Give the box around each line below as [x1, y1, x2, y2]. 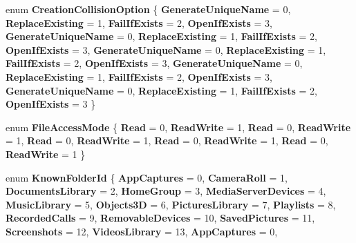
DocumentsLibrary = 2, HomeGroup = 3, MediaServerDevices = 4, [6, 184, 326, 198]
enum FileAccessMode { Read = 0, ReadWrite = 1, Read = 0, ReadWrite [6, 119, 351, 134]
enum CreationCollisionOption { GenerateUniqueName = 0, [6, 2, 291, 16]
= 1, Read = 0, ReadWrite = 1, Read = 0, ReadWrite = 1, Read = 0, [6, 133, 328, 148]
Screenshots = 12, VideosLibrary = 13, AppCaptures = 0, [6, 224, 278, 238]
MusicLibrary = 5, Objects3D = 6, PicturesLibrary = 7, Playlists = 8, [6, 197, 336, 211]
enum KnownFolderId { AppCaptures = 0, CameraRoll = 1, [6, 170, 288, 184]
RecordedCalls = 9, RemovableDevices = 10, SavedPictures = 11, [6, 211, 315, 225]
